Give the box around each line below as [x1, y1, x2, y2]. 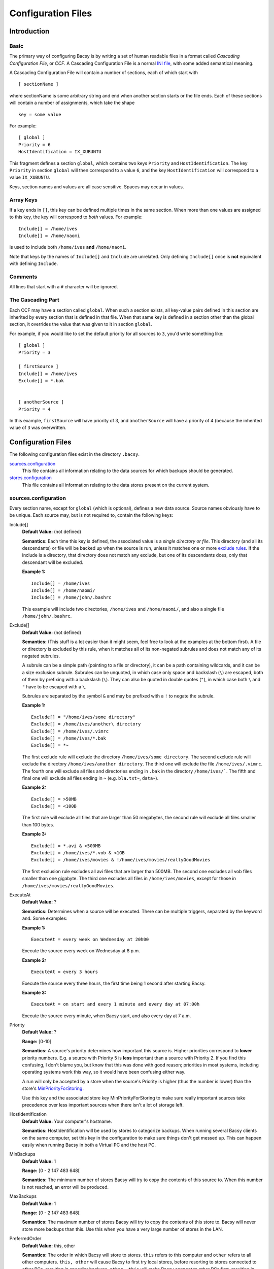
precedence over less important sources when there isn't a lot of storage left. [22, 1101, 184, 1108]
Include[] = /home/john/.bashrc [31, 594, 112, 600]
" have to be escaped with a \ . [22, 683, 87, 690]
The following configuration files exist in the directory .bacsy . [9, 451, 140, 457]
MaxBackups [9, 1193, 37, 1199]
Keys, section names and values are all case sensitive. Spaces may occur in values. [9, 183, 184, 190]
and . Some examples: [22, 915, 68, 921]
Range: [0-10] [22, 1038, 52, 1044]
